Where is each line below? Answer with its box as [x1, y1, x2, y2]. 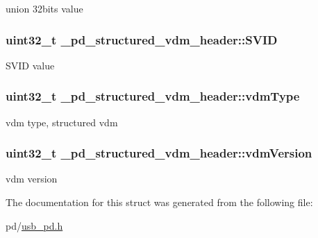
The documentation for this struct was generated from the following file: [6, 195, 313, 210]
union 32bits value [6, 1, 83, 15]
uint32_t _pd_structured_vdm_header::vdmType [6, 87, 300, 105]
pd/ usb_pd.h [6, 218, 63, 232]
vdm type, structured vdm [6, 114, 118, 129]
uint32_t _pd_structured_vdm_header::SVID [6, 31, 278, 48]
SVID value [6, 58, 55, 72]
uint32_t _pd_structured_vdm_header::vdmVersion [6, 144, 312, 162]
